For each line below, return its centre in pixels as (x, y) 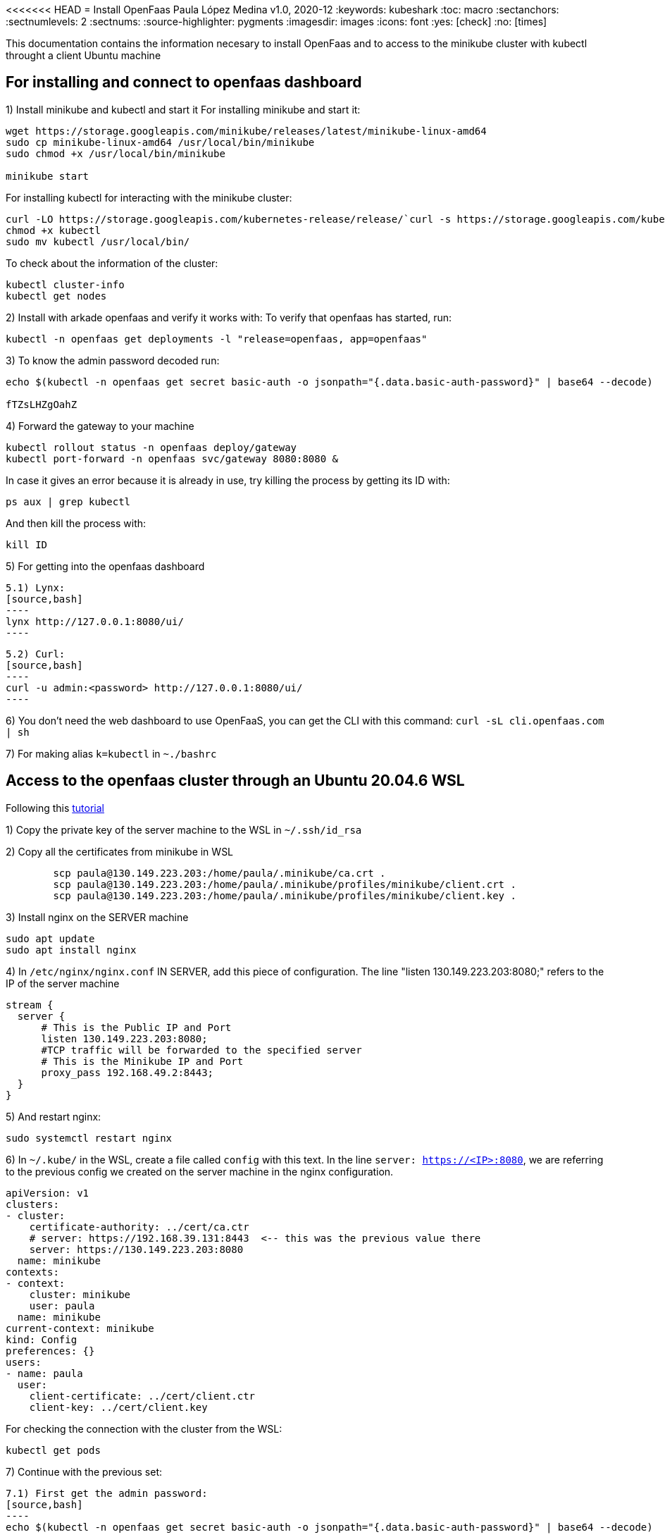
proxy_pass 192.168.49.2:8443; (128, 1072)
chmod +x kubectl (53, 230)
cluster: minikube (80, 1294)
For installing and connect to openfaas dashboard (184, 82)
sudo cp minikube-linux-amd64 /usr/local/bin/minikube (160, 142)
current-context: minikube (80, 1328)
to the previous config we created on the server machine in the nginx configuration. (200, 1171)
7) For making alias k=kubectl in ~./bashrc (111, 753)
